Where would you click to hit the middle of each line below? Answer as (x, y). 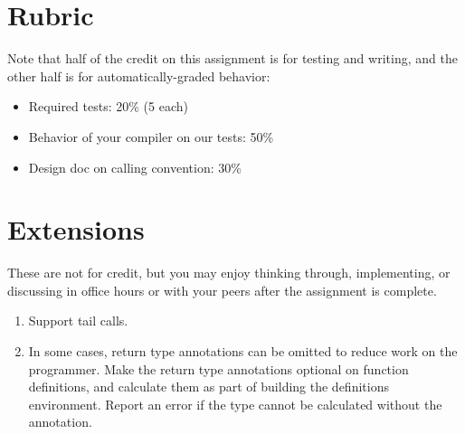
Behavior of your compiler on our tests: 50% (151, 136)
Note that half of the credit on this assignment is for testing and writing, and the (232, 58)
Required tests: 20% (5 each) (108, 106)
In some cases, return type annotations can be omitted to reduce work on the (243, 351)
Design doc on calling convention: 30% (135, 167)
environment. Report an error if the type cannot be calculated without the (235, 404)
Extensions (76, 229)
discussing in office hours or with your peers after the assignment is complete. (222, 290)
